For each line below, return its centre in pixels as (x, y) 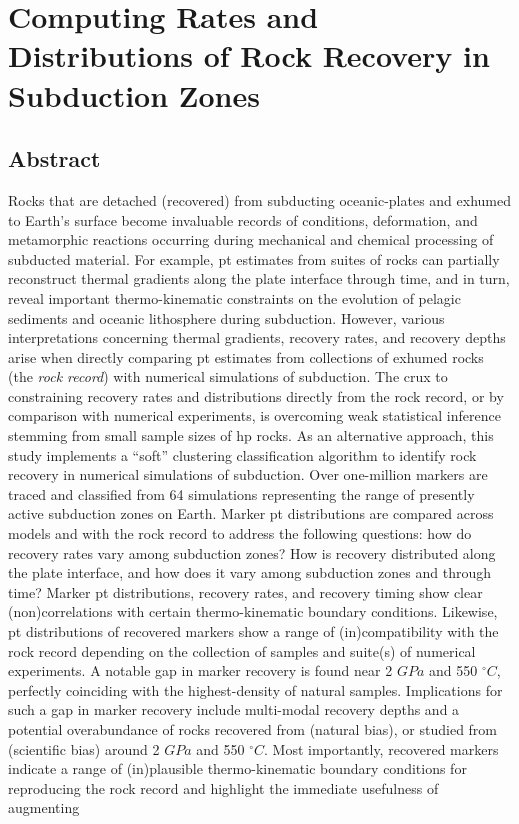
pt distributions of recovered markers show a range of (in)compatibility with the (253, 631)
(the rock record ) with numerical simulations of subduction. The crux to (228, 376)
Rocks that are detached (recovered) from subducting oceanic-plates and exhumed (260, 199)
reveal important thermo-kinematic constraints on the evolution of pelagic (234, 297)
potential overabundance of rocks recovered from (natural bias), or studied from (253, 728)
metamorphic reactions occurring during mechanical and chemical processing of (251, 239)
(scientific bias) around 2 (84, 748)
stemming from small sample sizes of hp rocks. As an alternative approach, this (251, 435)
